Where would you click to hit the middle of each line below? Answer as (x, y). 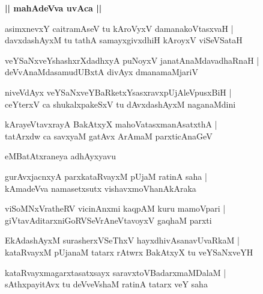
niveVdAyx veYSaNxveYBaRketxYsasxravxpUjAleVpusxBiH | (118, 92)
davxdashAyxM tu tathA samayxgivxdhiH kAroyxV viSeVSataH (124, 40)
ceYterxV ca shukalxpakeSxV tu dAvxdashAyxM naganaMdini (120, 104)
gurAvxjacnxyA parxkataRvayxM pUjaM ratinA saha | (106, 176)
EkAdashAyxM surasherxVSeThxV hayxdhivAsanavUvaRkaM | (122, 240)
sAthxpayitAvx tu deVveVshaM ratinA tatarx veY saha (106, 284)
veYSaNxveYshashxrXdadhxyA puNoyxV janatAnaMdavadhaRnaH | (132, 60)
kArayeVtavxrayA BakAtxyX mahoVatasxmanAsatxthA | (111, 124)
